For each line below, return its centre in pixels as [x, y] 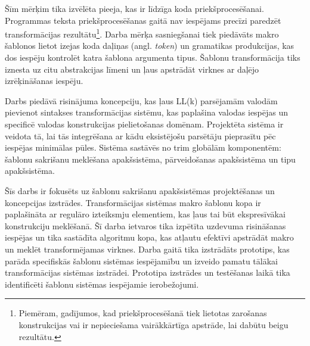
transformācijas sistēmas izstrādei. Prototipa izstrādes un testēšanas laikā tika [148, 272]
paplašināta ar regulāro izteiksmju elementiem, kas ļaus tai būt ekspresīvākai [145, 214]
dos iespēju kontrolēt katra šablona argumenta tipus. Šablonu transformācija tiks [153, 57]
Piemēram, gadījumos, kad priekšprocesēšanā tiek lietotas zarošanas [143, 313]
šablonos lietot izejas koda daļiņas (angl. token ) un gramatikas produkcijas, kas [150, 46]
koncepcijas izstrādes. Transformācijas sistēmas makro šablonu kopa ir [133, 202]
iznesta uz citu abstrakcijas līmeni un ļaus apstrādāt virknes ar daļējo [132, 69]
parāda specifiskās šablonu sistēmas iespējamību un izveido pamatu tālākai [141, 261]
